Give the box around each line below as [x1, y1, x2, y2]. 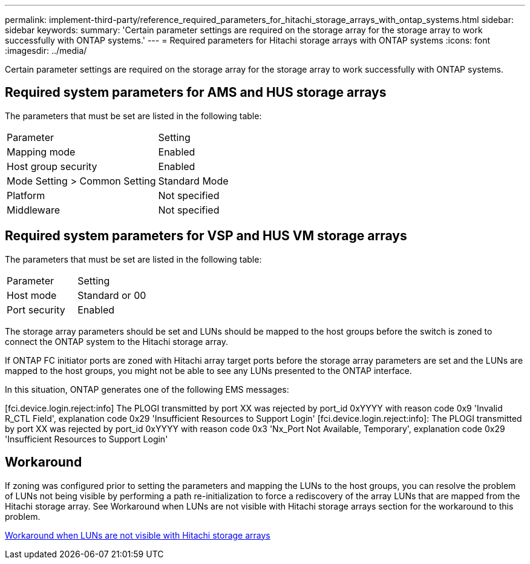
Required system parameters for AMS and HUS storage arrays [5, 85, 387, 100]
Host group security [7, 160, 97, 172]
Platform [7, 189, 45, 202]
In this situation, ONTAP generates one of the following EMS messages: [5, 384, 289, 395]
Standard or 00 [77, 289, 146, 301]
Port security [7, 303, 65, 316]
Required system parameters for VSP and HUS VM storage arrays [5, 228, 407, 244]
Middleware [7, 203, 60, 216]
